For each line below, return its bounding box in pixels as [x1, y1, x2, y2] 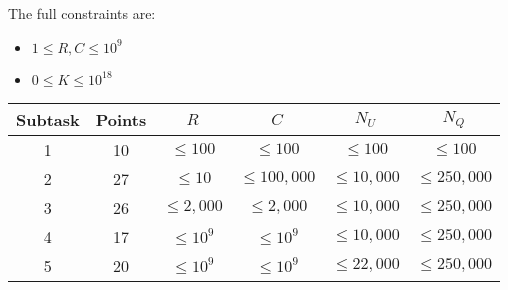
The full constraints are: [8, 3, 156, 23]
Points [95, 107, 147, 131]
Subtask [16, 107, 80, 131]
